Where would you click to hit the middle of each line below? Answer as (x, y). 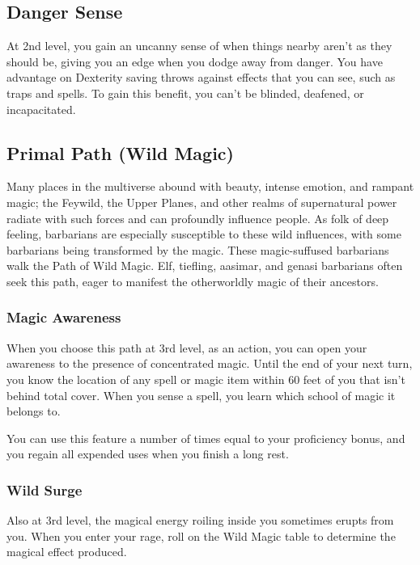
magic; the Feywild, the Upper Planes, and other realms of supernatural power (202, 202)
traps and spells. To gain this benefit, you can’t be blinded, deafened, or (185, 93)
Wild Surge (45, 489)
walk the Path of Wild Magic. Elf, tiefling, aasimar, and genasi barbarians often (205, 266)
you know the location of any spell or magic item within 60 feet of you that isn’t (206, 379)
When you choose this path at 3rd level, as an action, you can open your (187, 347)
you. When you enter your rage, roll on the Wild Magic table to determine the (201, 535)
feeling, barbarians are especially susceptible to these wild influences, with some (204, 234)
